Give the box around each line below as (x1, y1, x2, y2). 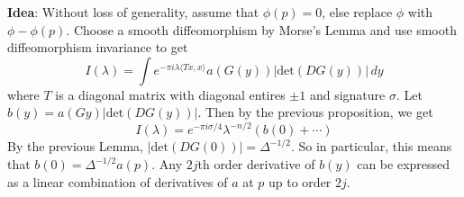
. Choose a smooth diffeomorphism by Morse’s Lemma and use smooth (66, 20, 457, 39)
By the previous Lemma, (7, 137, 143, 156)
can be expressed (357, 155, 450, 174)
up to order (268, 172, 332, 191)
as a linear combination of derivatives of (7, 172, 228, 191)
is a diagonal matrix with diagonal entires (55, 85, 286, 103)
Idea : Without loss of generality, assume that (7, 3, 259, 21)
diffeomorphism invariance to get (7, 38, 188, 57)
